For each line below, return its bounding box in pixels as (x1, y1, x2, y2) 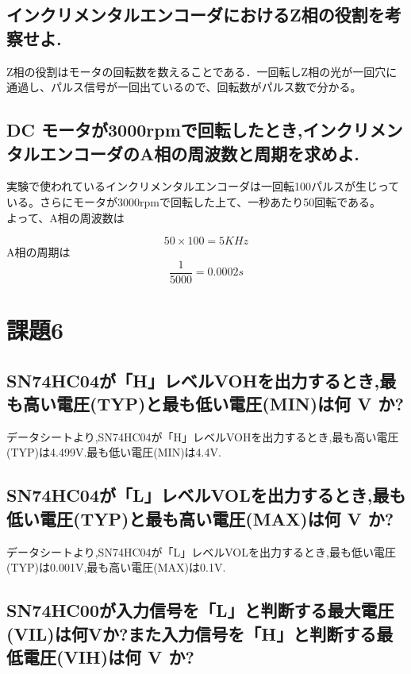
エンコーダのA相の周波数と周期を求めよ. (39, 141, 359, 165)
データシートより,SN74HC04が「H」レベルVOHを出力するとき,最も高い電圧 (6, 428, 399, 445)
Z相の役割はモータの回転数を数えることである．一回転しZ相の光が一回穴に (6, 63, 398, 79)
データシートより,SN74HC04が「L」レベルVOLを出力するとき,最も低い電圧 (6, 543, 396, 560)
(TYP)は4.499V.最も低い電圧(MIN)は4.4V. (6, 444, 221, 460)
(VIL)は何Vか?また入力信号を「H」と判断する (6, 621, 377, 645)
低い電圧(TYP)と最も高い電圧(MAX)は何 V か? (6, 506, 394, 530)
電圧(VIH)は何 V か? (22, 644, 194, 668)
